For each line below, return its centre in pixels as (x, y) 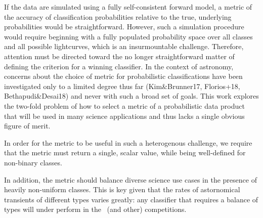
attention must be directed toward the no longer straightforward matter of (119, 56)
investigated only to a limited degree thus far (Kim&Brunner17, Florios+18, (122, 86)
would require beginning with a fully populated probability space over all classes (128, 36)
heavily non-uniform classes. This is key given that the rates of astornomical (122, 189)
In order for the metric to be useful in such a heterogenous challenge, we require (128, 142)
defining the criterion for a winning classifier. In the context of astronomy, (119, 66)
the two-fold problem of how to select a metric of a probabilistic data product (124, 105)
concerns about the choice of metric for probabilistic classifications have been (123, 76)
